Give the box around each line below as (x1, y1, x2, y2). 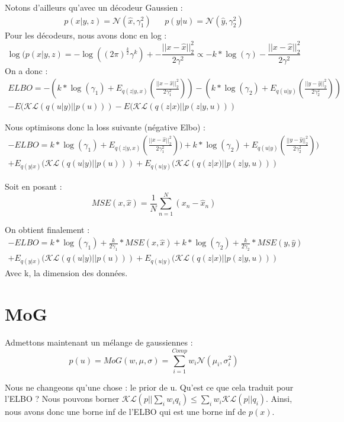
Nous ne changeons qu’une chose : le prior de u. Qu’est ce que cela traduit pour (5, 381, 294, 393)
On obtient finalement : (5, 223, 90, 235)
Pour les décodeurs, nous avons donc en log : (5, 28, 167, 41)
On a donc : (5, 64, 48, 76)
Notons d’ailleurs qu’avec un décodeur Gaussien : (5, 1, 183, 13)
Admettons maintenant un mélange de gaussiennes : (5, 336, 193, 349)
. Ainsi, (266, 392, 292, 405)
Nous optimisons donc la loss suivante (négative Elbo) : (5, 121, 205, 133)
